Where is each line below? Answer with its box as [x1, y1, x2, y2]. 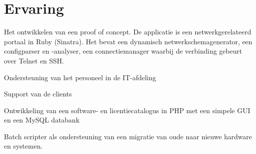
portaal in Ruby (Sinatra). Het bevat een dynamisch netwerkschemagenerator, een [4, 36, 253, 46]
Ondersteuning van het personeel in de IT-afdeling [4, 72, 156, 82]
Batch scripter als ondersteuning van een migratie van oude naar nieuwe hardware [4, 131, 252, 141]
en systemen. [4, 141, 43, 151]
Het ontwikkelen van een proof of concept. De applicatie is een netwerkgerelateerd [4, 27, 252, 37]
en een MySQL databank [4, 115, 80, 125]
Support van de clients [4, 89, 72, 99]
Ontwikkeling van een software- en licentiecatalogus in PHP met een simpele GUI [4, 105, 251, 115]
